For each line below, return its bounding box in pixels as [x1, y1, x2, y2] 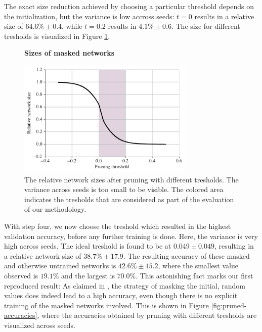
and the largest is [61, 270, 115, 280]
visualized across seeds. [4, 319, 75, 330]
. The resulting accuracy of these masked [123, 250, 250, 261]
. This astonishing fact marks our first [136, 270, 253, 280]
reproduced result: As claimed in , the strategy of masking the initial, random [4, 280, 245, 291]
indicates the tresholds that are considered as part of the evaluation [24, 194, 234, 204]
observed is [4, 270, 38, 280]
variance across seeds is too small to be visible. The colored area [24, 184, 224, 195]
